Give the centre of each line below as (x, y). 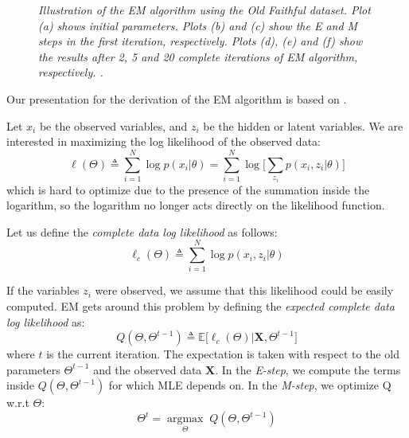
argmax (185, 419)
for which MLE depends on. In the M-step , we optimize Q (250, 385)
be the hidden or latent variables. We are (303, 125)
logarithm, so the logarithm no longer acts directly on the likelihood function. (196, 205)
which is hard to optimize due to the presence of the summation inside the (188, 189)
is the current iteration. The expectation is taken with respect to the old (223, 354)
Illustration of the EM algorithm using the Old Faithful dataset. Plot (204, 10)
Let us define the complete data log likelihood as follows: (142, 231)
